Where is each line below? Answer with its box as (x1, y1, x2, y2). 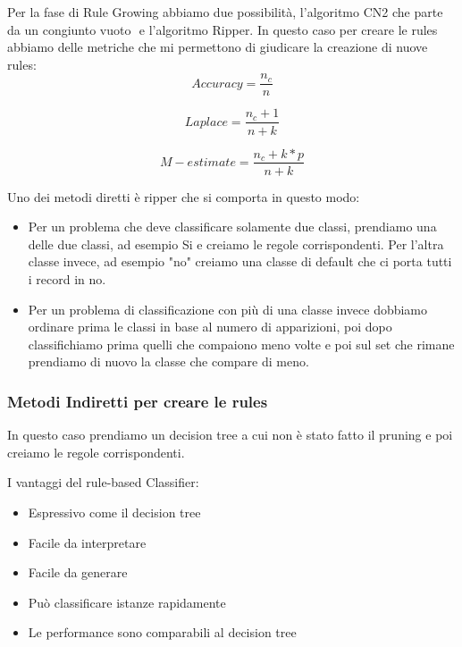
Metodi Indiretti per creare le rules (7, 390, 268, 412)
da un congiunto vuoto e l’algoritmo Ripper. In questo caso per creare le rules (7, 20, 438, 38)
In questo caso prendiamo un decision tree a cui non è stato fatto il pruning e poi (7, 425, 453, 444)
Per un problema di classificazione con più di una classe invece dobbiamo (28, 299, 428, 318)
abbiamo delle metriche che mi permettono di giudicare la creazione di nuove (7, 38, 428, 56)
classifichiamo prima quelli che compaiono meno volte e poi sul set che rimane (28, 334, 455, 353)
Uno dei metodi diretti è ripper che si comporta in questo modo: (7, 187, 360, 206)
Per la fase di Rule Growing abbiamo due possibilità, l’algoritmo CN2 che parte (7, 3, 443, 21)
